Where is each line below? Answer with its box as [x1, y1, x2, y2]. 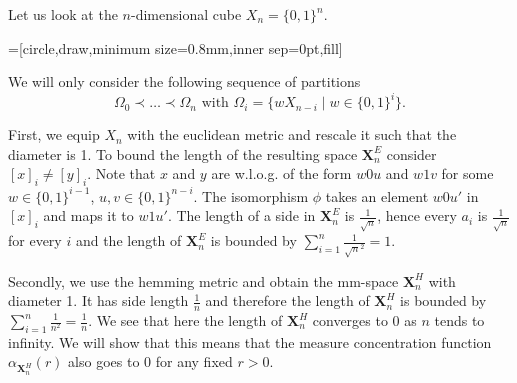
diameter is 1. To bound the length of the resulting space [8, 143, 358, 164]
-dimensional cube [131, 4, 242, 24]
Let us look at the [8, 4, 118, 24]
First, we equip [8, 124, 100, 145]
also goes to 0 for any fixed [68, 351, 233, 372]
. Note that [87, 163, 156, 184]
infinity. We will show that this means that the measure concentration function [8, 331, 492, 352]
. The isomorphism [193, 185, 309, 206]
